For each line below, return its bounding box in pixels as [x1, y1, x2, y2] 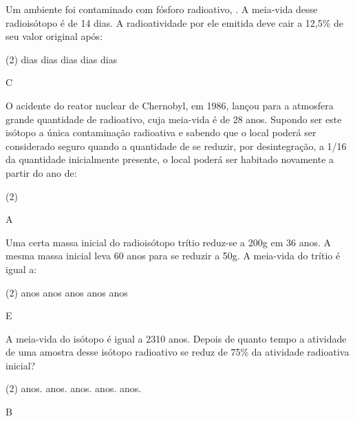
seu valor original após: [6, 29, 103, 43]
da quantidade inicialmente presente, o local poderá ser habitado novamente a [6, 152, 334, 166]
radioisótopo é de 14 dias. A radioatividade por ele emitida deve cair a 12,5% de [6, 15, 344, 30]
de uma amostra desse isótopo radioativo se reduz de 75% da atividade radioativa [6, 345, 349, 359]
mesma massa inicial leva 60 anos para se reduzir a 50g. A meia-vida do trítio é [6, 248, 341, 263]
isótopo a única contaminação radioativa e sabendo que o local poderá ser [6, 125, 316, 140]
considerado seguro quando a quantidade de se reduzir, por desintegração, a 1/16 [6, 138, 347, 153]
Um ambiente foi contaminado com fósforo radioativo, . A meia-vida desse [6, 2, 318, 16]
